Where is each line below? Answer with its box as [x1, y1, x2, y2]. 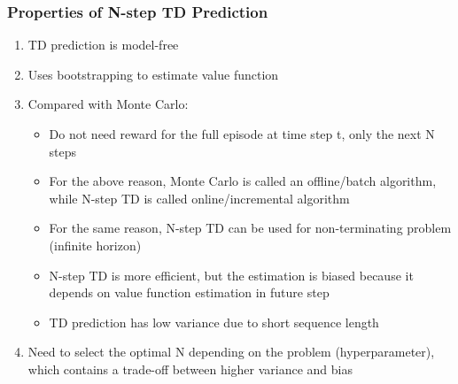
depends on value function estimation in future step [49, 283, 330, 302]
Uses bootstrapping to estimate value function [27, 65, 279, 83]
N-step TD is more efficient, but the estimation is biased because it [49, 265, 414, 284]
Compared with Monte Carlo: [27, 95, 189, 113]
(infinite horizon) [49, 235, 142, 254]
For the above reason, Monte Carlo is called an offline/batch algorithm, [49, 172, 437, 190]
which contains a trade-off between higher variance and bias [27, 359, 353, 378]
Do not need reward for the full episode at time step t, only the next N [49, 125, 435, 142]
